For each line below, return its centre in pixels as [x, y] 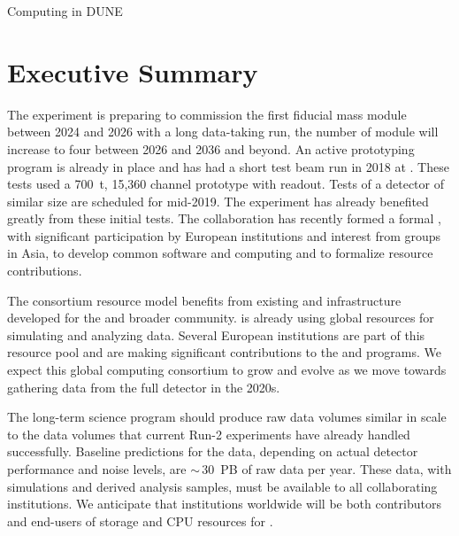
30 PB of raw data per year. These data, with [327, 469]
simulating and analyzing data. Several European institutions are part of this [216, 334]
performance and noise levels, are [97, 469]
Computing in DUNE [65, 11]
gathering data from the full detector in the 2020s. [144, 387]
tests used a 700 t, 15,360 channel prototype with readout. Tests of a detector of [226, 184]
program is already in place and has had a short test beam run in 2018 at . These [228, 166]
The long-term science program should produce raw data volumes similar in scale [227, 417]
